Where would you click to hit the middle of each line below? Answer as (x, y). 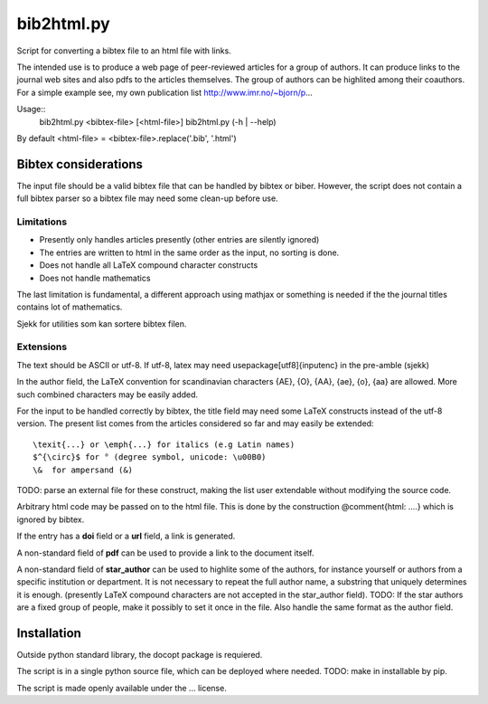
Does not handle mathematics (95, 278)
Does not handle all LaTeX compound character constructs (149, 265)
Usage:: (31, 109)
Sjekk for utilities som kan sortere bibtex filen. (102, 323)
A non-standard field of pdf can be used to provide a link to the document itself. (165, 553)
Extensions (42, 347)
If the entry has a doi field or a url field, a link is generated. (126, 536)
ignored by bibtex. (51, 519)
